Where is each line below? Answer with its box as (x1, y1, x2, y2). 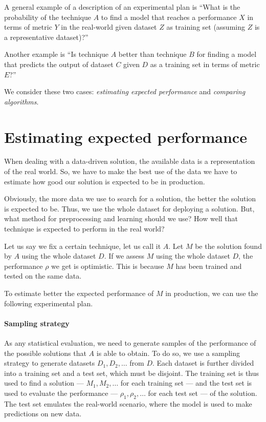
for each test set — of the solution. (148, 387, 257, 398)
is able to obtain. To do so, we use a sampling (96, 347, 240, 358)
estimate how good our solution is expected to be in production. (4, 176, 205, 186)
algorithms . (4, 96, 39, 107)
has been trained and (175, 260, 242, 271)
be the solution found (195, 240, 262, 251)
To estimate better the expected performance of (4, 288, 154, 298)
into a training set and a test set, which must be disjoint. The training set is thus (4, 367, 259, 378)
